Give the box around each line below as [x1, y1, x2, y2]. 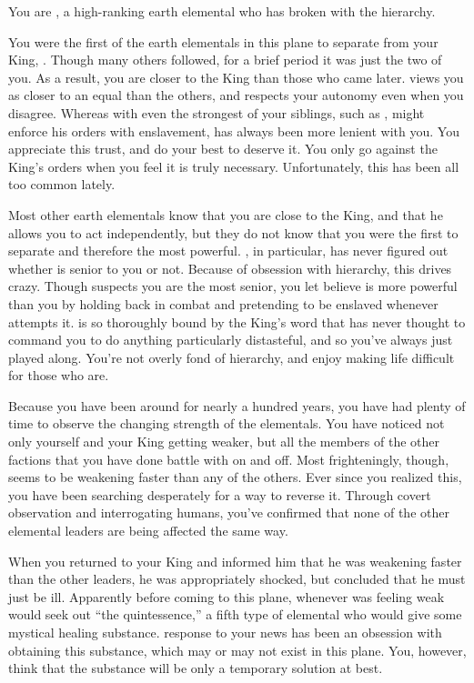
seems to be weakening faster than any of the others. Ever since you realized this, [8, 467, 462, 487]
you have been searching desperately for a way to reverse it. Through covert [8, 485, 431, 504]
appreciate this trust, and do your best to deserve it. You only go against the [8, 139, 438, 158]
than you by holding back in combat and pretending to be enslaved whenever [8, 294, 439, 313]
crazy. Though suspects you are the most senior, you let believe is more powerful [8, 276, 458, 296]
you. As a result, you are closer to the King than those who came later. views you [8, 67, 464, 86]
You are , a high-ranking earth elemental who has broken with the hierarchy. [8, 2, 436, 20]
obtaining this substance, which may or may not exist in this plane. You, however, [8, 640, 467, 659]
